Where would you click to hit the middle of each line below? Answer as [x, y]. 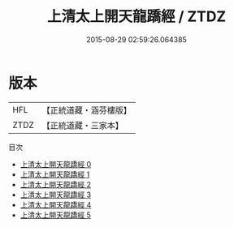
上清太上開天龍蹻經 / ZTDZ [136, 17]
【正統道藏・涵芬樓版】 [87, 110]
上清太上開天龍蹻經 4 [56, 204]
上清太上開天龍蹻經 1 [55, 174]
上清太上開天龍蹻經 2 [56, 184]
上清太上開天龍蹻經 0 [56, 164]
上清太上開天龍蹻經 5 [56, 215]
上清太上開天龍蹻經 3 [56, 195]
